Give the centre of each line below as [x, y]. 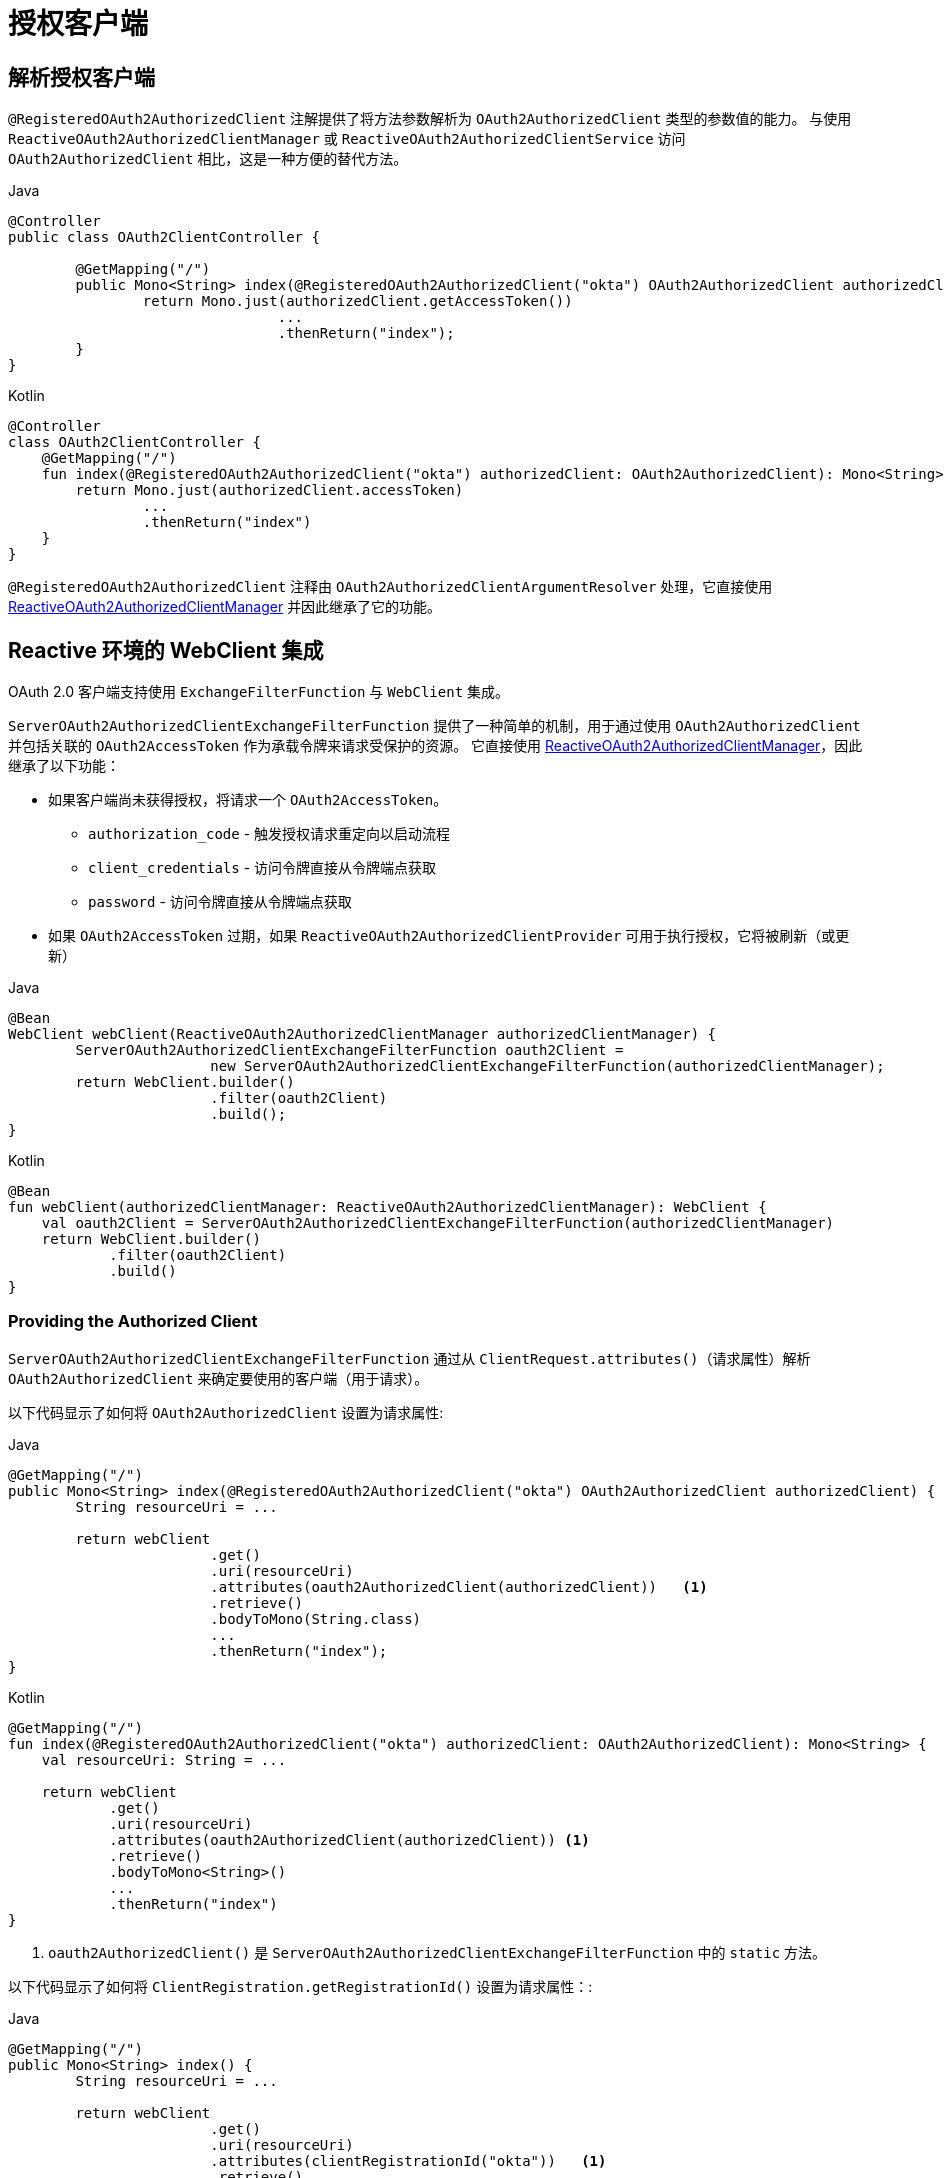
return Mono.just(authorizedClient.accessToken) [269, 490]
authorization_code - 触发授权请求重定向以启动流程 [269, 834]
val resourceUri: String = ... [164, 1759]
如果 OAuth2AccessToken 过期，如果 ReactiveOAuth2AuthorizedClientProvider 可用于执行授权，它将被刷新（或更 [449, 936]
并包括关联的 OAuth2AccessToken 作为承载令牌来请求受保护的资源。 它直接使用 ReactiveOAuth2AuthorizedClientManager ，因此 [435, 746]
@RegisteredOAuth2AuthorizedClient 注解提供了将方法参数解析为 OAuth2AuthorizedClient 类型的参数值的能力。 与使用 [430, 119]
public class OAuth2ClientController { [164, 237]
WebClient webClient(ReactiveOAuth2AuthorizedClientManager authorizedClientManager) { [362, 1034]
